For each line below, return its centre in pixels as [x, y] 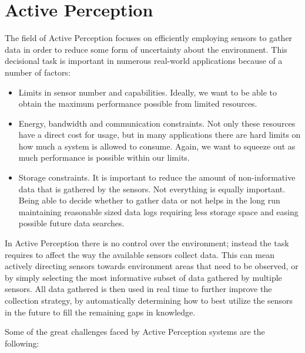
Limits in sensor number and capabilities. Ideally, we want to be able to [148, 92]
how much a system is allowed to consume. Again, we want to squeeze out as [157, 146]
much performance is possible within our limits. [104, 157]
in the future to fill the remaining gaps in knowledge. [100, 312]
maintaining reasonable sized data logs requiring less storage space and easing [158, 211]
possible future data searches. [71, 223]
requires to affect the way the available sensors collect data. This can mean [140, 254]
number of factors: [38, 72]
